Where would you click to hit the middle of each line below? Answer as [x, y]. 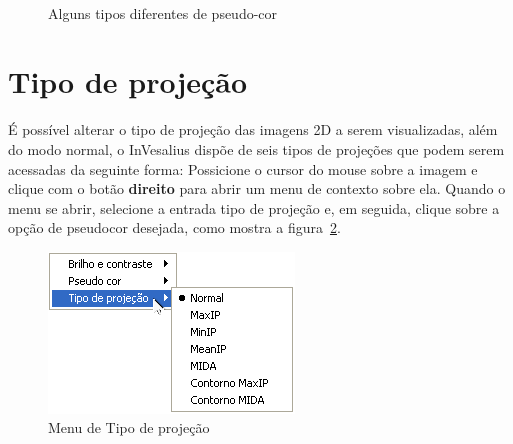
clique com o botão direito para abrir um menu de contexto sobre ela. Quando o [257, 188]
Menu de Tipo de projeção [129, 427]
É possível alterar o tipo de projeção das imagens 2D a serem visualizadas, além [253, 129]
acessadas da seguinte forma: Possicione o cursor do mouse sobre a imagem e [243, 168]
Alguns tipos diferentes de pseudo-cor [163, 12]
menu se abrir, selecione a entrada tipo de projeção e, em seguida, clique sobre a [254, 207]
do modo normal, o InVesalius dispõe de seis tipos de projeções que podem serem [256, 148]
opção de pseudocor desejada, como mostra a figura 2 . [174, 227]
